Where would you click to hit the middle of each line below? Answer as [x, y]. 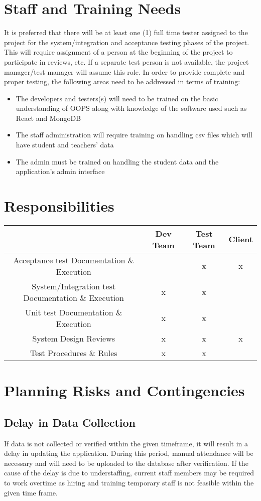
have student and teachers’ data [65, 145]
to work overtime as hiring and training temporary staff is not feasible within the [129, 482]
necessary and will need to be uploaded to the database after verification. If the [126, 463]
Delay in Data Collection [70, 422]
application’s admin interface [60, 171]
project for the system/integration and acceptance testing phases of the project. [127, 42]
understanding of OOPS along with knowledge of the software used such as [131, 108]
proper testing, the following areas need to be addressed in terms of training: [122, 81]
